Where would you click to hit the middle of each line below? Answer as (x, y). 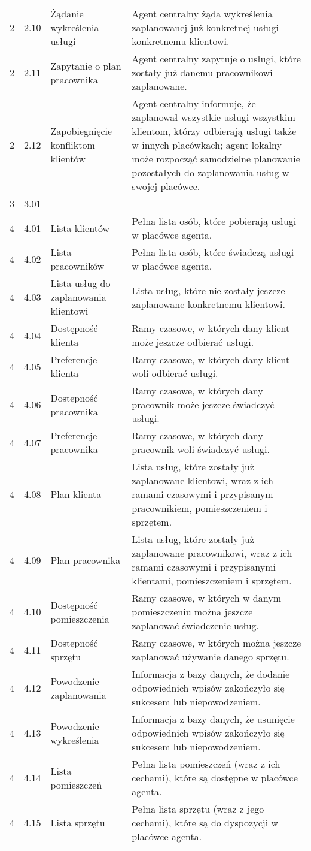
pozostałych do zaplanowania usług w (211, 172)
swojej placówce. (166, 186)
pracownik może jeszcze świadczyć (203, 404)
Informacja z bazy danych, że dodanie (211, 674)
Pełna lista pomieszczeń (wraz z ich (206, 764)
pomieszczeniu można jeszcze (192, 612)
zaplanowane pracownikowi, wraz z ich (212, 553)
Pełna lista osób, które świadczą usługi (213, 252)
